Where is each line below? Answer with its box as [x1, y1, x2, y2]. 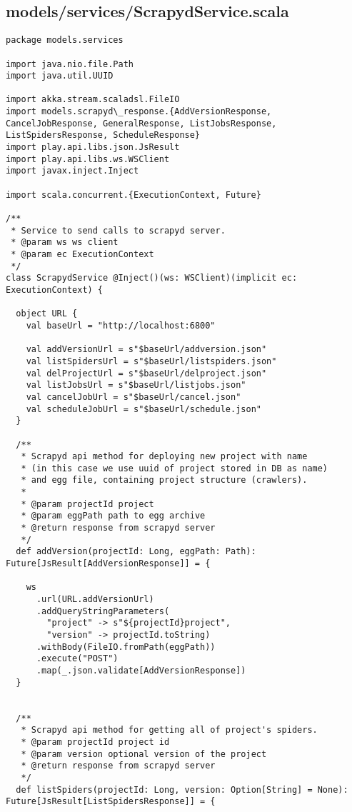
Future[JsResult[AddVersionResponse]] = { [6, 558, 211, 569]
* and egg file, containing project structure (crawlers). [21, 475, 308, 486]
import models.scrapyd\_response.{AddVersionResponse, [6, 106, 272, 117]
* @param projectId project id [21, 736, 170, 747]
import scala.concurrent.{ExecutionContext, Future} [6, 189, 261, 200]
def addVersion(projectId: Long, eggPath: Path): [16, 546, 256, 557]
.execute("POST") [36, 653, 119, 664]
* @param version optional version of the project [21, 748, 267, 759]
